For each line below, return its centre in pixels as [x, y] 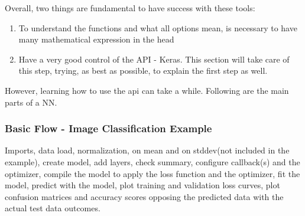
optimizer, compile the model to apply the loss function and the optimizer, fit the [152, 173]
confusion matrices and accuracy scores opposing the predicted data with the [144, 196]
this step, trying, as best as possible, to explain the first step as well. [143, 71]
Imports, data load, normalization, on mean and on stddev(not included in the [147, 150]
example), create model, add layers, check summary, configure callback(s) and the [152, 161]
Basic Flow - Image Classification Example [108, 128]
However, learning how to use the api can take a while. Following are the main [147, 90]
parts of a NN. [31, 102]
